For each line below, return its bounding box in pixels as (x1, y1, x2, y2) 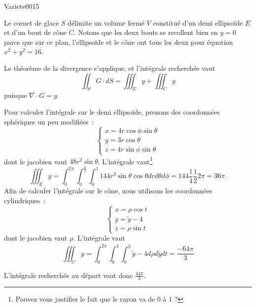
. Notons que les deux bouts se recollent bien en (73, 27, 218, 37)
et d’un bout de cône (4, 27, 67, 37)
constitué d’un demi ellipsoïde (153, 17, 243, 28)
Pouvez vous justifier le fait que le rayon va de (15, 294, 155, 304)
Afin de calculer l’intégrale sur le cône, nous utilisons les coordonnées (4, 185, 212, 196)
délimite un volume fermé (67, 17, 145, 28)
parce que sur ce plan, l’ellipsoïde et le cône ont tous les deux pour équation (4, 36, 233, 47)
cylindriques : (4, 195, 46, 205)
